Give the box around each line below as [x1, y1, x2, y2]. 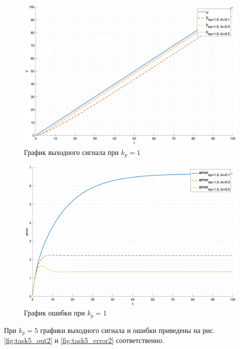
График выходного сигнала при [24, 146, 119, 157]
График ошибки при [24, 307, 85, 318]
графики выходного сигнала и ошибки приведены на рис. [40, 324, 215, 335]
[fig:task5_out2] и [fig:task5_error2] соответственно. [4, 335, 164, 345]
